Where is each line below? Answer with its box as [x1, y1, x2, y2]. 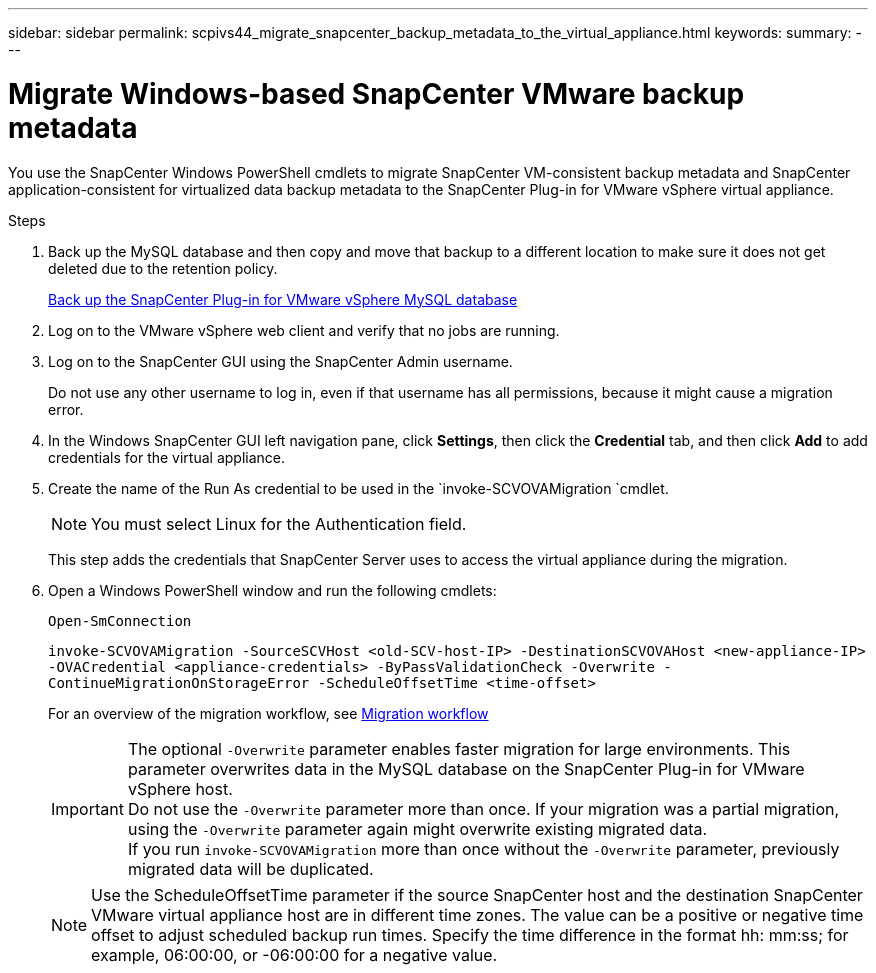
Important [51, 798, 124, 819]
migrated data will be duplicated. [127, 858, 374, 879]
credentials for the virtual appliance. [48, 448, 285, 466]
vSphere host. [127, 778, 233, 799]
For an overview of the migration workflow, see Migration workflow [48, 704, 489, 722]
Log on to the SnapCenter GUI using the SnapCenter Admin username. [48, 352, 513, 370]
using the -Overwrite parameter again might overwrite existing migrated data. [127, 818, 708, 839]
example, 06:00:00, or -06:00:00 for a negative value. [91, 944, 498, 965]
